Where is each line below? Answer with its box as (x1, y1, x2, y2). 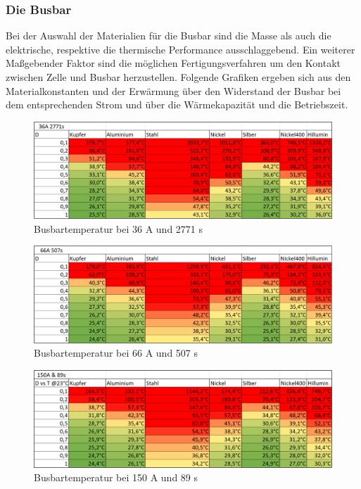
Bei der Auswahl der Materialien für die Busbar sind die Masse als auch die (6, 28, 331, 43)
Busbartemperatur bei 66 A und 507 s (34, 345, 198, 360)
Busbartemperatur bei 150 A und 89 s (34, 470, 198, 485)
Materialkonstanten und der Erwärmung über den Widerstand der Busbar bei (6, 83, 341, 98)
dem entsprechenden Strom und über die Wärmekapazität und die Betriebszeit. (6, 97, 348, 112)
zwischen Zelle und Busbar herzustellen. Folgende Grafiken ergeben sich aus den (6, 70, 351, 84)
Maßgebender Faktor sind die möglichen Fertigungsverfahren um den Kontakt (6, 56, 341, 70)
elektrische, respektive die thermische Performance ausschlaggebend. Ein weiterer (6, 42, 355, 56)
